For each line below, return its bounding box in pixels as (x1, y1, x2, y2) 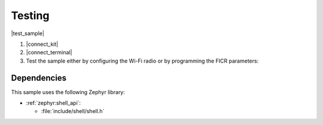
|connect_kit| (26, 40, 59, 48)
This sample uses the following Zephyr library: (11, 88, 126, 95)
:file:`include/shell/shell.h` (41, 108, 105, 115)
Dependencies (11, 73, 67, 83)
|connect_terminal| (26, 49, 72, 56)
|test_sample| (11, 30, 45, 37)
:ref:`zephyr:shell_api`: (26, 99, 81, 107)
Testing (11, 9, 50, 22)
